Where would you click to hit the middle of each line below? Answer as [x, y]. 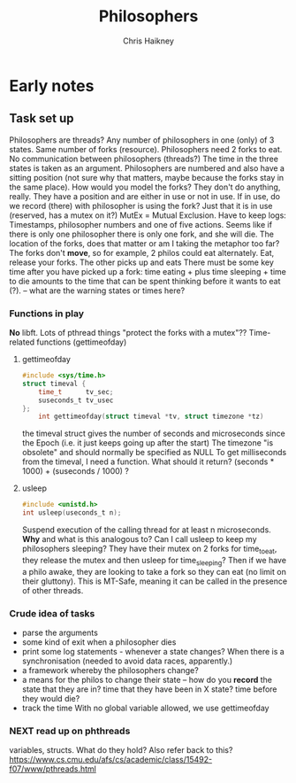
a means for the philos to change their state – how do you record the [147, 679]
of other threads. [53, 590]
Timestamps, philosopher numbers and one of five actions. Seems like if [140, 224]
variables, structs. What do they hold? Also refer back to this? [121, 750]
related [22, 342]
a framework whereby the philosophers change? [110, 670]
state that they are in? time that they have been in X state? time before [149, 689]
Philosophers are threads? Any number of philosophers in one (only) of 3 [142, 140]
